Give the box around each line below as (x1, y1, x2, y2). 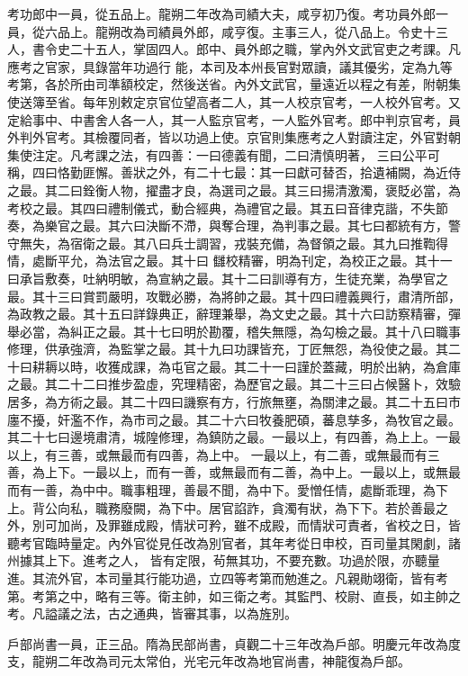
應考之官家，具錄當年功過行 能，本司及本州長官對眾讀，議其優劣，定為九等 (7, 57, 453, 76)
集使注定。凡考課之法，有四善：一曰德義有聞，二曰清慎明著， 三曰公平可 (7, 145, 440, 164)
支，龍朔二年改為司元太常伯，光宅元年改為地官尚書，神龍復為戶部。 (7, 652, 410, 671)
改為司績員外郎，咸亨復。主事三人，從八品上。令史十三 (120, 22, 448, 41)
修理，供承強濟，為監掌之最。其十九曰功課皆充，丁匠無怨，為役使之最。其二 (7, 339, 461, 358)
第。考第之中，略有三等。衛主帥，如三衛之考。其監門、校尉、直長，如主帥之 (7, 586, 461, 605)
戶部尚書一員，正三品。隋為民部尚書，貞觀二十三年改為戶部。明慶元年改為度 (7, 634, 461, 653)
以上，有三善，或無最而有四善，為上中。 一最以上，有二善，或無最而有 (7, 445, 427, 464)
